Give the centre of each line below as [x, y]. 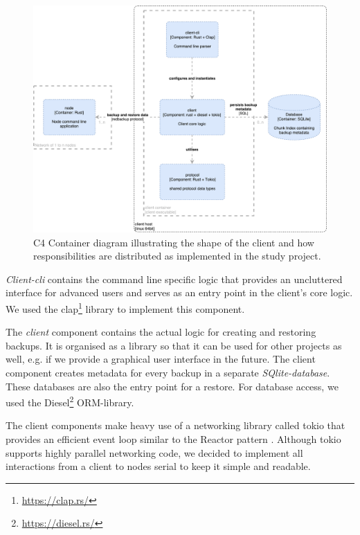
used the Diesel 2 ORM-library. [70, 401]
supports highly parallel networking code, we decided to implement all [154, 452]
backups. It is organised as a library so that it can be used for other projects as [174, 345]
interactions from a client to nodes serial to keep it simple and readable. [158, 466]
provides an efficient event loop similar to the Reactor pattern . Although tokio [173, 438]
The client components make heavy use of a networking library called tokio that [175, 425]
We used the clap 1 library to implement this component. [125, 307]
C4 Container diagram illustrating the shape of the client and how [174, 242]
